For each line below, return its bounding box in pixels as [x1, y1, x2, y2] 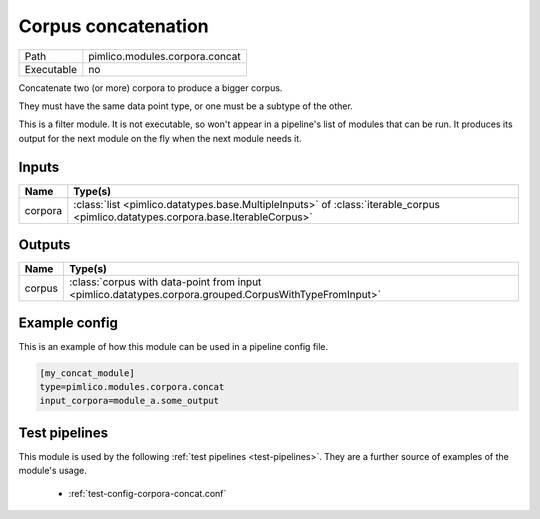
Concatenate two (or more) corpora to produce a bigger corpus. [18, 81, 283, 94]
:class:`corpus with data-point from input [68, 275, 262, 289]
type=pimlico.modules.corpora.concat [39, 381, 225, 393]
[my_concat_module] [39, 367, 135, 379]
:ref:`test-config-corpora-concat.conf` [68, 487, 227, 499]
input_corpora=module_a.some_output [39, 395, 220, 407]
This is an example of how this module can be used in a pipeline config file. [18, 340, 329, 352]
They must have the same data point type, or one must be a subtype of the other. [18, 100, 354, 112]
